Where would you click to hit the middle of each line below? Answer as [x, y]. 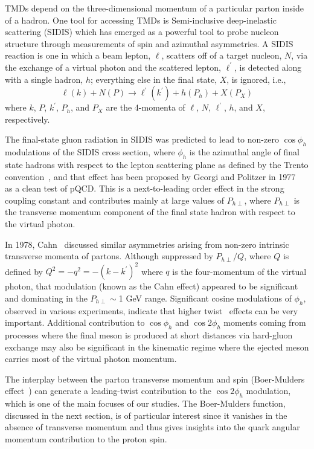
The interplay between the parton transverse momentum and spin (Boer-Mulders [155, 379]
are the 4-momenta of [146, 107]
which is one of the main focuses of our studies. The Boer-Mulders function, [145, 403]
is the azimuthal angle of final [244, 152]
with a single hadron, [44, 79]
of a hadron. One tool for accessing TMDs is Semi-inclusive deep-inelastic [141, 20]
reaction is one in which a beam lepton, [78, 55]
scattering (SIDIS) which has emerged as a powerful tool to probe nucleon [142, 32]
